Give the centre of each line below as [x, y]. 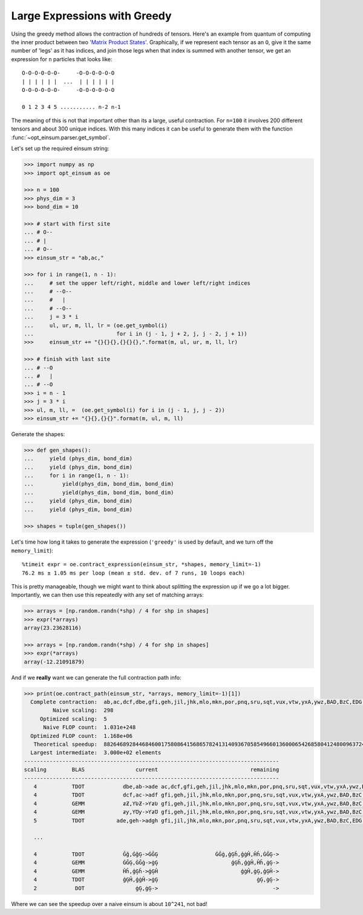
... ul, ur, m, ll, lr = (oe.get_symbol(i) [96, 325]
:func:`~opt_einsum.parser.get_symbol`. [61, 137]
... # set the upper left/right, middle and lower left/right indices [137, 283]
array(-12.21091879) [54, 662]
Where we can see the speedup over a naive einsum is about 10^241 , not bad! [110, 904]
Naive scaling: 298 [83, 710]
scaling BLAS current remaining [152, 770]
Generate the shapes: [38, 434]
